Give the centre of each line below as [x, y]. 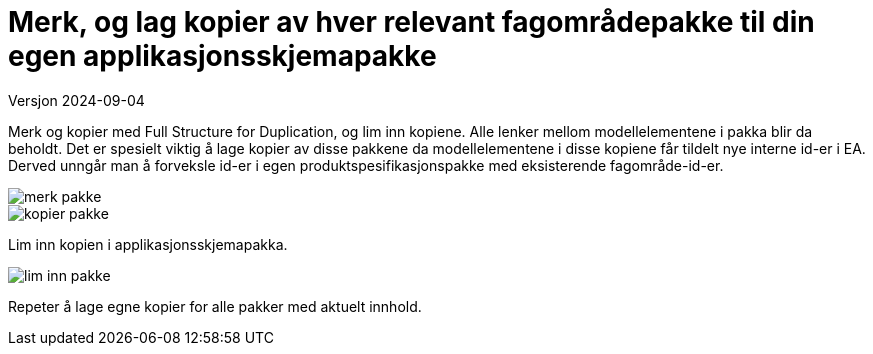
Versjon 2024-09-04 [76, 100]
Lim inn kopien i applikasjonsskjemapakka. [148, 244]
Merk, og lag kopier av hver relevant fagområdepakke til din [411, 22]
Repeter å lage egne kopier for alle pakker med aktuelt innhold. [215, 306]
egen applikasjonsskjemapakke [222, 56]
